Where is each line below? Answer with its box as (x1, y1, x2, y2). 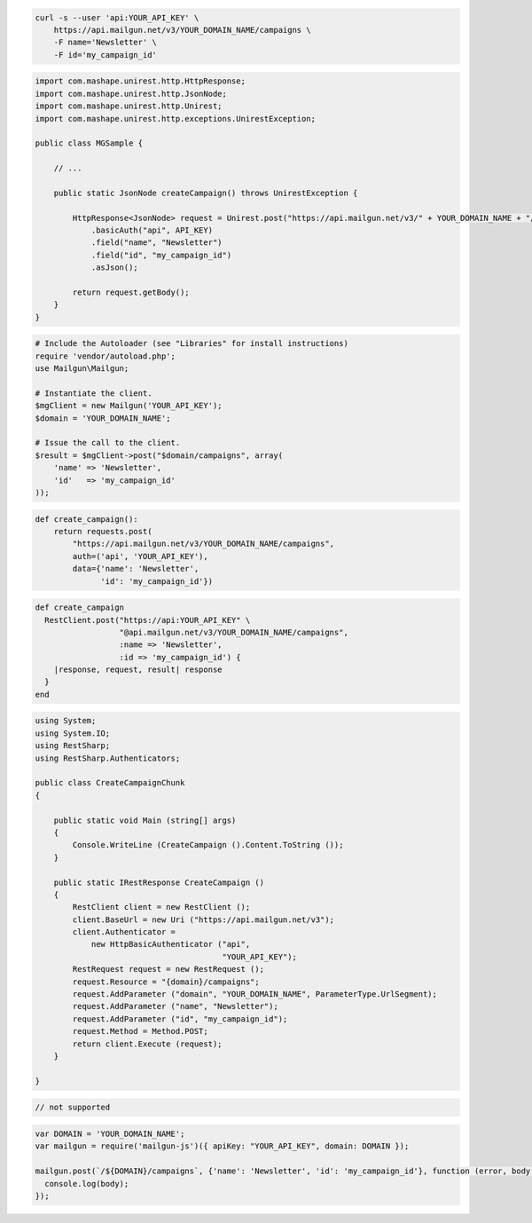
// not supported (35, 1102, 111, 1113)
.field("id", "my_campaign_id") (90, 249, 232, 260)
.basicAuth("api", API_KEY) (90, 225, 213, 235)
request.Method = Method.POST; (72, 1026, 208, 1037)
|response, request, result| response (53, 665, 223, 675)
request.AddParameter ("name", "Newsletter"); (72, 1001, 278, 1012)
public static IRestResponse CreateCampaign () (53, 877, 265, 888)
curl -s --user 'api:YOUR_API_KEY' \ (35, 12, 199, 22)
